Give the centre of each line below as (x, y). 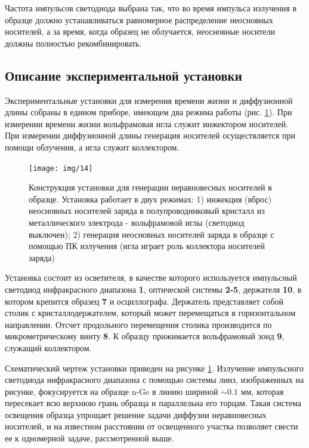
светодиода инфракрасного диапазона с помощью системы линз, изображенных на (154, 380)
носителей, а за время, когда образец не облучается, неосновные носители (140, 31)
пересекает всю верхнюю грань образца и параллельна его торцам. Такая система (153, 403)
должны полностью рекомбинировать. (73, 43)
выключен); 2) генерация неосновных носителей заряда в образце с (152, 234)
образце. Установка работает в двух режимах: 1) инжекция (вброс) (150, 199)
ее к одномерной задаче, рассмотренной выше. (89, 438)
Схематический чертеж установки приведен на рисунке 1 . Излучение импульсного (154, 368)
